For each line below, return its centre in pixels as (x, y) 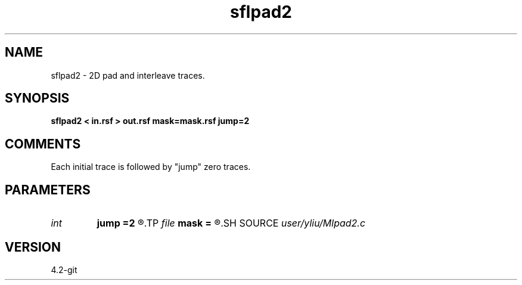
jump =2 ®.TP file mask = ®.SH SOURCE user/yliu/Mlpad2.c (231, 223)
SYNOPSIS (37, 98)
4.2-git (64, 269)
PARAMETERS (48, 190)
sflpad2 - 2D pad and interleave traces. (128, 75)
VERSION (33, 247)
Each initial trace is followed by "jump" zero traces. (151, 167)
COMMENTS (43, 144)
